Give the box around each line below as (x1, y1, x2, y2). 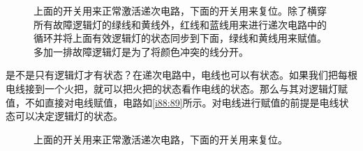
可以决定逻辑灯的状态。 (15, 109, 123, 123)
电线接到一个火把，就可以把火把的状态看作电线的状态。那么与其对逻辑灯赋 (6, 81, 348, 95)
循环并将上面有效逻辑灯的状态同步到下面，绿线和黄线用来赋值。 (34, 31, 327, 45)
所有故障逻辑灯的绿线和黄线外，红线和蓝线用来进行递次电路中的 (34, 17, 327, 31)
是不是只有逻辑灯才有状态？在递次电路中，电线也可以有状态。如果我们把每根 (6, 67, 357, 82)
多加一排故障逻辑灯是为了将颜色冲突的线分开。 (34, 44, 249, 58)
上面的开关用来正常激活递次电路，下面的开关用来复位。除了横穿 (34, 3, 327, 17)
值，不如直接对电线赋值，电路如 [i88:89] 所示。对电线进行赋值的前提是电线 (6, 95, 339, 109)
